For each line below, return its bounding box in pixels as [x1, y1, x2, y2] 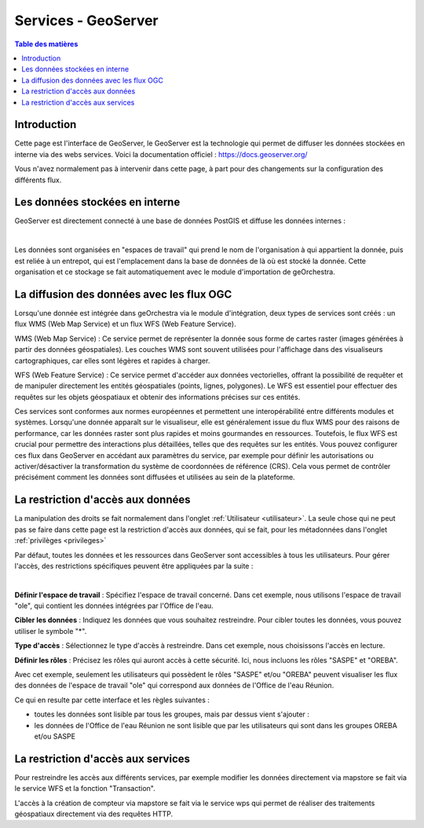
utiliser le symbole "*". [14, 626, 87, 636]
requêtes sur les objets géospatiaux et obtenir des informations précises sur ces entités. [14, 392, 301, 401]
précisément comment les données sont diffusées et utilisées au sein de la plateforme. [14, 472, 295, 482]
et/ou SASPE [34, 731, 76, 741]
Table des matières [14, 39, 79, 49]
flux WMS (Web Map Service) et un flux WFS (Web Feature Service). [14, 319, 236, 329]
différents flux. [14, 175, 62, 185]
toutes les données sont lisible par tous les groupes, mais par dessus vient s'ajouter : [34, 709, 310, 719]
